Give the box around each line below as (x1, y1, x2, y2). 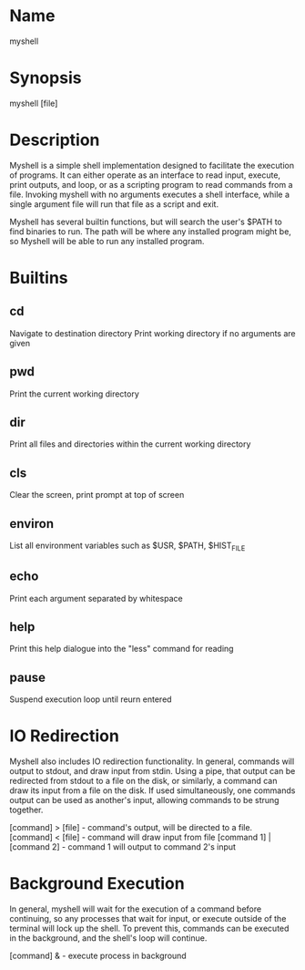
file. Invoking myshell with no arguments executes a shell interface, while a (9, 189, 290, 200)
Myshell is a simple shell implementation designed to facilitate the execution (9, 160, 294, 170)
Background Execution (9, 873, 185, 894)
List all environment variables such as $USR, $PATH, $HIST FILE (9, 540, 246, 552)
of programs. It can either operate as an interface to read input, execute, (9, 170, 280, 181)
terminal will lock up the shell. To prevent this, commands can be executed (9, 923, 290, 934)
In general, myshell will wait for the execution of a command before (9, 903, 262, 914)
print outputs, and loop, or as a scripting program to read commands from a (9, 179, 293, 190)
